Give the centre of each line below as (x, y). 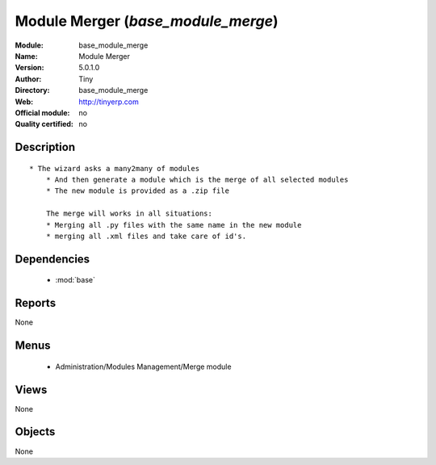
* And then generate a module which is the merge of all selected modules (197, 180)
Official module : (42, 112)
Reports (36, 303)
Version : (29, 68)
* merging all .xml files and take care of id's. (146, 237)
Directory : (32, 90)
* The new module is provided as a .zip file (138, 191)
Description (45, 147)
